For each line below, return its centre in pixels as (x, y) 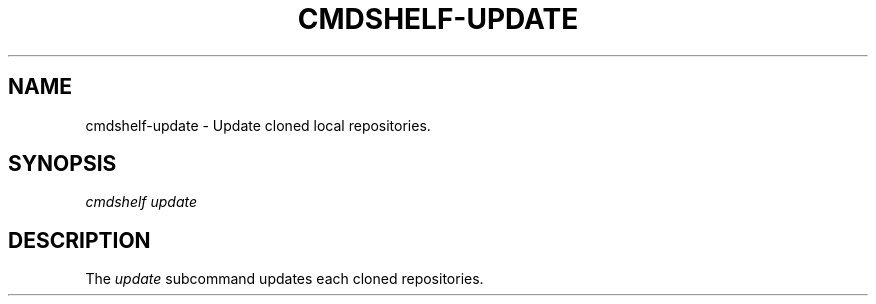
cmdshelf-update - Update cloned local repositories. (258, 125)
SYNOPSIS (62, 164)
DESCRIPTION (79, 240)
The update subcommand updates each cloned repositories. (284, 279)
